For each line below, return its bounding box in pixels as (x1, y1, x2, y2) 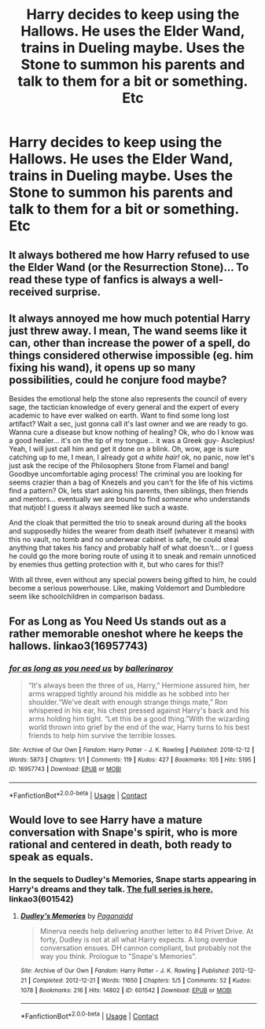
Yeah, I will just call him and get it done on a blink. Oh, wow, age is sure (9, 444, 239, 454)
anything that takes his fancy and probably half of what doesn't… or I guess (9, 543, 254, 552)
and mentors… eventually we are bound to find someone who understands (9, 494, 251, 504)
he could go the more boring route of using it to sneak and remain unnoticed (9, 551, 256, 561)
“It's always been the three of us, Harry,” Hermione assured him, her (28, 680, 250, 690)
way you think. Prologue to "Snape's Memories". (39, 952, 197, 961)
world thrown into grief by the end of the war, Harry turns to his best (28, 722, 250, 732)
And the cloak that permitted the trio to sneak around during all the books (9, 518, 247, 528)
